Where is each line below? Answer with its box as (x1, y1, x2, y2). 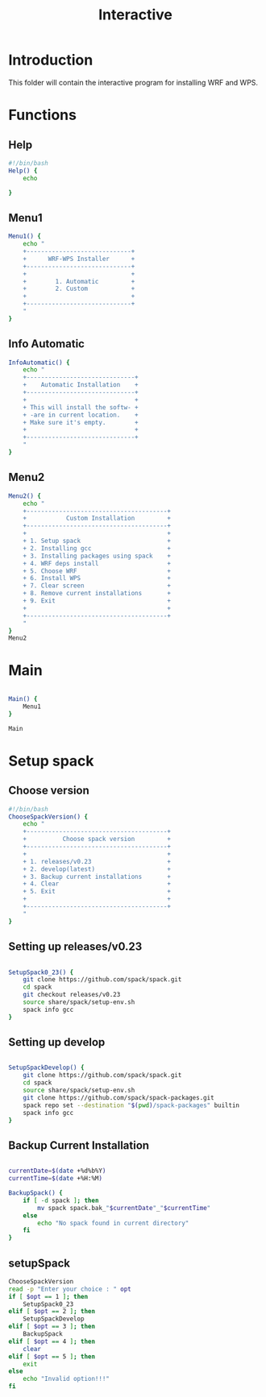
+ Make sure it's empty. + (23, 418, 139, 426)
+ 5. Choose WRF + (23, 566, 172, 575)
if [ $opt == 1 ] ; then (8, 1292, 89, 1300)
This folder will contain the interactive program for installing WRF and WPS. (8, 77, 259, 87)
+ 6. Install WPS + (23, 574, 172, 582)
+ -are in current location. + (23, 411, 139, 419)
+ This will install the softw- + (23, 403, 139, 412)
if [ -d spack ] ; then (23, 1196, 99, 1204)
